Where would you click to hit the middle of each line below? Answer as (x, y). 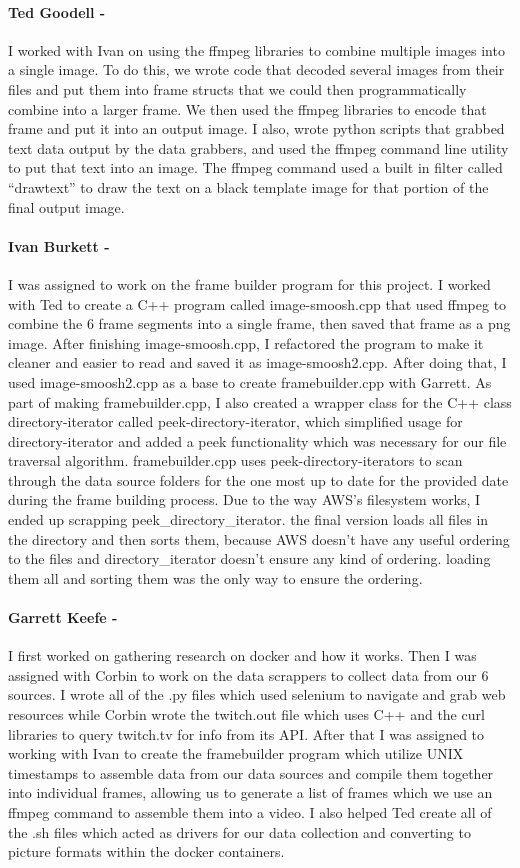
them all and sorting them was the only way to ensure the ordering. (215, 577)
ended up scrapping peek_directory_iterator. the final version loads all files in (248, 519)
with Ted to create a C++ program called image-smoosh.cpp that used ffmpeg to (257, 303)
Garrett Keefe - (63, 617)
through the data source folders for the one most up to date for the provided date (258, 479)
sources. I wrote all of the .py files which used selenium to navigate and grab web (257, 694)
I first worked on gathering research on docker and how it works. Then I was (242, 655)
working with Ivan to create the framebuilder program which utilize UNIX (236, 753)
